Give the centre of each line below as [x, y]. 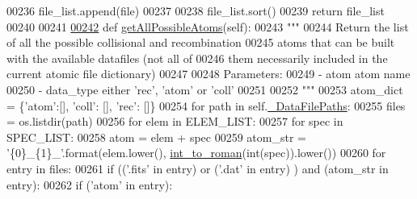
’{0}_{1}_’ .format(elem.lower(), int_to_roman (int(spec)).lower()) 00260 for [196, 153]
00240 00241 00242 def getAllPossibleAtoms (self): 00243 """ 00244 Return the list [208, 26]
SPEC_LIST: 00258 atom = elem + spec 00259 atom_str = [156, 137]
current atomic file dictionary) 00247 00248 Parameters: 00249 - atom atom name [208, 74]
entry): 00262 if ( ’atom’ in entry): [90, 184]
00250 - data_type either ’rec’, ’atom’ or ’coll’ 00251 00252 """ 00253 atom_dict [205, 89]
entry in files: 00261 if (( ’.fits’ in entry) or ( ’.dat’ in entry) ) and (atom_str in [198, 168]
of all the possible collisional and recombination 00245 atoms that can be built [201, 42]
